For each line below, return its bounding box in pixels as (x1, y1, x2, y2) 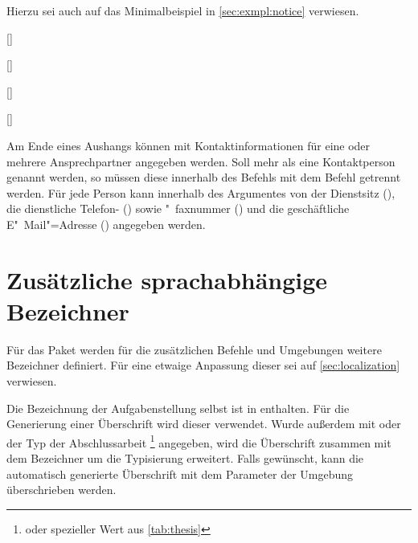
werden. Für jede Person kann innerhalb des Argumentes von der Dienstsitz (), (6, 184, 395, 201)
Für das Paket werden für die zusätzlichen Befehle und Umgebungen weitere (6, 341, 382, 357)
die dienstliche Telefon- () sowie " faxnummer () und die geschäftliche (6, 200, 350, 217)
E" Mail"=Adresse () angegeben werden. (6, 215, 206, 232)
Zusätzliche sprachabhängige (6, 263, 328, 296)
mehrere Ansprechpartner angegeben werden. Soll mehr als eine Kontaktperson (6, 153, 395, 169)
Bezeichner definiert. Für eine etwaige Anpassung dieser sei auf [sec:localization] (6, 357, 400, 374)
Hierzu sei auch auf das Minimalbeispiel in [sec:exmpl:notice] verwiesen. (6, 2, 359, 18)
